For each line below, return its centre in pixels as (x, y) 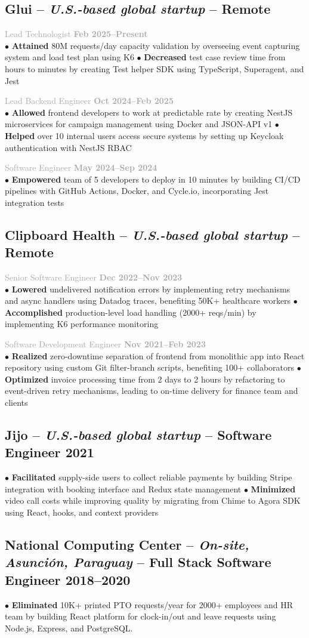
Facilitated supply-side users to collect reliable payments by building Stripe (152, 477)
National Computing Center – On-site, (127, 544)
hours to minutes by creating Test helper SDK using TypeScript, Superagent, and (154, 68)
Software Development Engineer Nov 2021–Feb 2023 (105, 344)
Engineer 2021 (50, 452)
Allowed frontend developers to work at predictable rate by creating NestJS (152, 112)
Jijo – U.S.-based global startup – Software (138, 435)
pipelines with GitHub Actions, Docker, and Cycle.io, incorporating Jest (137, 191)
